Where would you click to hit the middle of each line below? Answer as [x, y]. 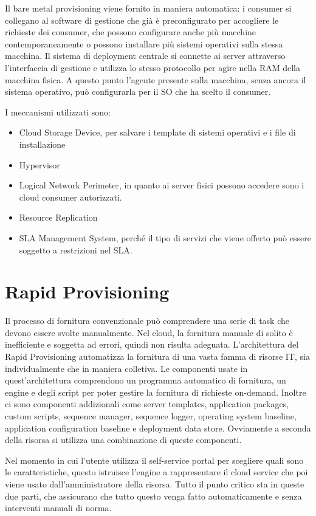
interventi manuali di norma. [58, 508]
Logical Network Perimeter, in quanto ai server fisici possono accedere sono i [162, 185]
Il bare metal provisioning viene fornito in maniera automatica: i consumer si [148, 8]
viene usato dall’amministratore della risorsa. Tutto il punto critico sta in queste [155, 483]
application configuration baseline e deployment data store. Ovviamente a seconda [158, 428]
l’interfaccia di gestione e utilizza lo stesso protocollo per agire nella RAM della [153, 67]
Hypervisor [39, 164]
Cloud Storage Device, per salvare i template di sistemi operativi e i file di [157, 132]
